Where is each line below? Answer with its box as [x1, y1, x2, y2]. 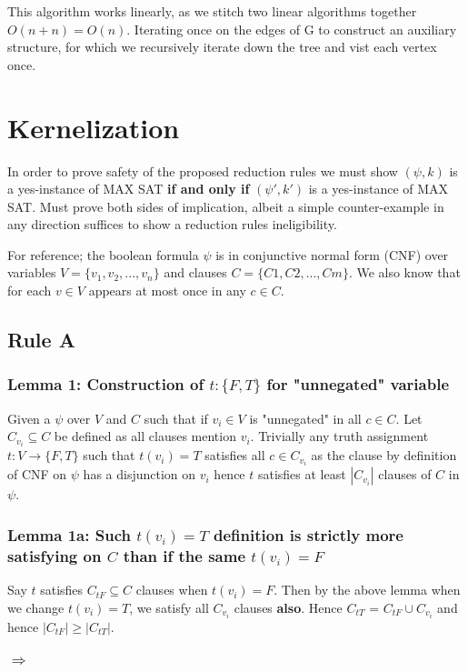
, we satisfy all [129, 597, 209, 617]
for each [7, 281, 52, 300]
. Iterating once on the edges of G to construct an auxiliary [126, 19, 457, 38]
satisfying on [7, 544, 102, 567]
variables [7, 263, 56, 282]
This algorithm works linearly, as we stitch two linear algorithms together [7, 2, 417, 20]
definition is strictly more [213, 523, 403, 546]
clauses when [135, 580, 208, 599]
